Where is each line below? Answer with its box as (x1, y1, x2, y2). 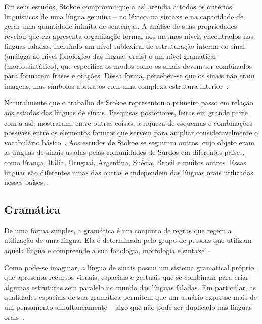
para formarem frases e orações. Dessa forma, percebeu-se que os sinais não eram (4, 70, 255, 81)
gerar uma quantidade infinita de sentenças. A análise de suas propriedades (4, 21, 237, 31)
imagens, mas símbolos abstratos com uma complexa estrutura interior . (4, 80, 229, 91)
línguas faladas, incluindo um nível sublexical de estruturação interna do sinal (4, 40, 245, 51)
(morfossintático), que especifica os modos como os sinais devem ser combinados (4, 60, 252, 71)
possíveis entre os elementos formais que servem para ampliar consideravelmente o (4, 127, 258, 138)
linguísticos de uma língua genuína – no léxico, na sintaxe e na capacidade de (4, 11, 244, 21)
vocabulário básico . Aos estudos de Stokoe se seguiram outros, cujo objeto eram (4, 137, 254, 147)
